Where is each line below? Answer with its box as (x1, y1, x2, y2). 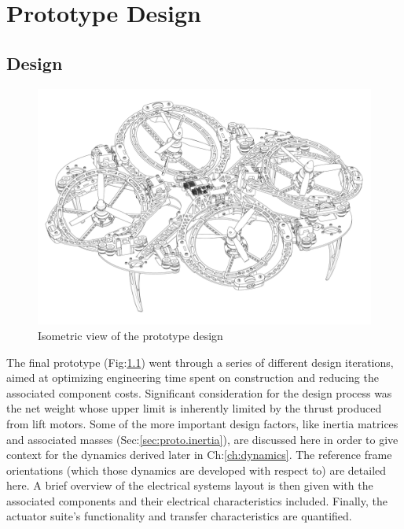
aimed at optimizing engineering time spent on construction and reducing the (6, 369, 379, 386)
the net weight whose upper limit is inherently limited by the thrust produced (6, 400, 382, 416)
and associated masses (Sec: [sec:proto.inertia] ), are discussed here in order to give (6, 431, 398, 447)
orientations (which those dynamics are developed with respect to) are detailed (6, 461, 387, 478)
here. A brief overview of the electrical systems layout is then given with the (6, 477, 373, 494)
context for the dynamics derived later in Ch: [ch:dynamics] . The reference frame (6, 446, 392, 463)
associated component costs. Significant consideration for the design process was (6, 384, 392, 401)
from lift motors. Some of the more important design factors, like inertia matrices (6, 415, 398, 431)
